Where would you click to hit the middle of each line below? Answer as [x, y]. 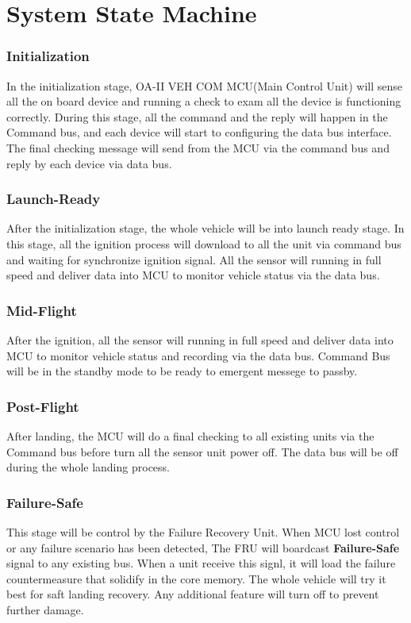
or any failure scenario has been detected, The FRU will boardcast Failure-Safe [203, 547]
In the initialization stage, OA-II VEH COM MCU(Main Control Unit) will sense [205, 85]
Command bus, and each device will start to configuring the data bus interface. [199, 132]
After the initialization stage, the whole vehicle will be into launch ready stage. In [205, 228]
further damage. [45, 609]
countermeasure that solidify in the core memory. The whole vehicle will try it [196, 578]
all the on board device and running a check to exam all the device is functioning [204, 101]
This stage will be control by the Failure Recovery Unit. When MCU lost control [203, 531]
